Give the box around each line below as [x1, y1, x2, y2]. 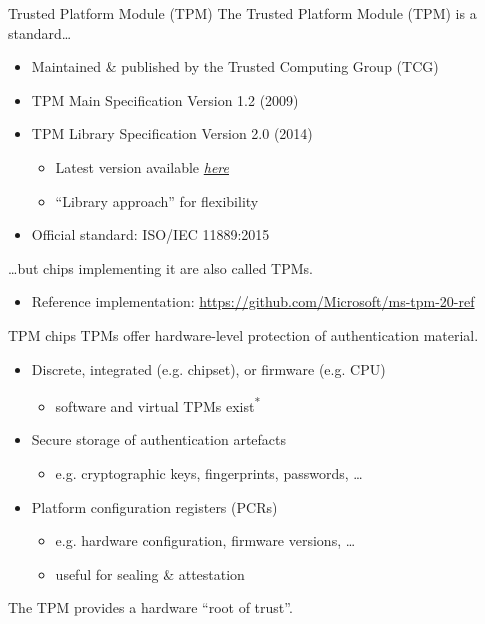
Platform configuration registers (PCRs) [31, 496, 278, 517]
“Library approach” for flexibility [55, 190, 259, 211]
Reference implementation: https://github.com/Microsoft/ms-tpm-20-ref [31, 291, 475, 312]
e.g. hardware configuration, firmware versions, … [55, 530, 356, 551]
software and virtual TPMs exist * [55, 393, 261, 416]
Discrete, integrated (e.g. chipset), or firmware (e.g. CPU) [31, 358, 386, 379]
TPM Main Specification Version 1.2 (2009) [31, 89, 299, 110]
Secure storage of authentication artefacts [31, 429, 287, 450]
